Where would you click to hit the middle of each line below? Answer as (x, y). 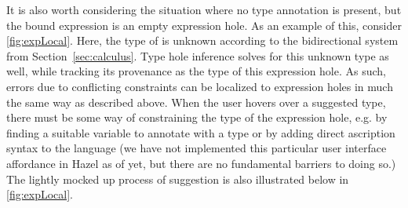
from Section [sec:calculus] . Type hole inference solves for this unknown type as (198, 55)
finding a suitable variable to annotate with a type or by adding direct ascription (201, 132)
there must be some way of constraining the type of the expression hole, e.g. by (197, 117)
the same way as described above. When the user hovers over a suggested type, (196, 102)
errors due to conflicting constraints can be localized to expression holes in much (200, 86)
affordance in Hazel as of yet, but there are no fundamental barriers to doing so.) (201, 163)
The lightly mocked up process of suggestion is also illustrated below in (178, 179)
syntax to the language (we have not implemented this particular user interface (197, 148)
